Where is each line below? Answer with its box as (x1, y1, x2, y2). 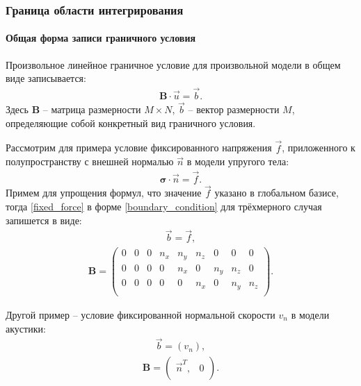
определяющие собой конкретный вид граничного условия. (6, 115, 256, 130)
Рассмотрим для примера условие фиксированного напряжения (6, 140, 272, 155)
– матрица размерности (42, 102, 141, 117)
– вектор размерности (188, 102, 280, 117)
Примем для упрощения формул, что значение (6, 185, 202, 200)
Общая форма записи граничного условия (6, 31, 196, 45)
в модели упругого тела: (186, 154, 289, 169)
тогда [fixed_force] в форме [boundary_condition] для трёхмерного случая (6, 199, 322, 213)
